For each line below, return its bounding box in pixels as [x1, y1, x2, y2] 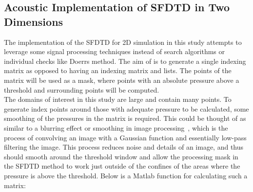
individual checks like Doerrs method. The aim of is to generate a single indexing [4, 56, 246, 66]
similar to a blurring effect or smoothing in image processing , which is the [4, 122, 228, 133]
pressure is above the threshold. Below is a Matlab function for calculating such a [4, 170, 248, 180]
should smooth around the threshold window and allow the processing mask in [4, 151, 238, 161]
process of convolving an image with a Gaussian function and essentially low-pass [4, 132, 247, 142]
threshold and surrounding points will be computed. [4, 84, 159, 95]
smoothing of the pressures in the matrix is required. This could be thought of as [4, 113, 246, 123]
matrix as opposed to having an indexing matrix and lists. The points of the [4, 65, 232, 76]
